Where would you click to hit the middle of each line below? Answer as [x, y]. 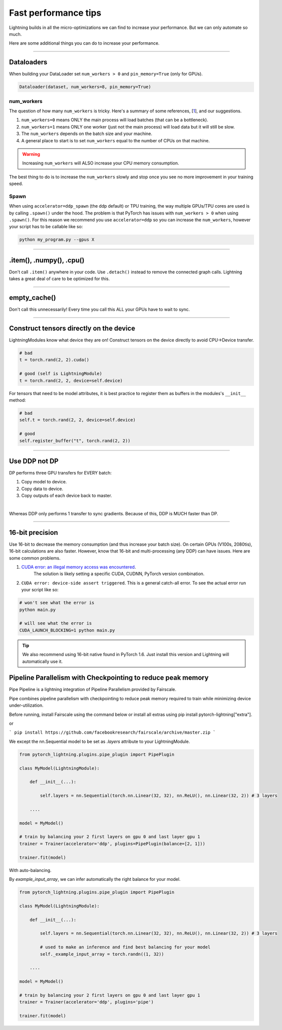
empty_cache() [33, 298]
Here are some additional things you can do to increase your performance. [84, 43]
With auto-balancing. [30, 870]
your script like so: [40, 590]
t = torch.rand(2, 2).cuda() [54, 360]
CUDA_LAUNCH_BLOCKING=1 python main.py [67, 630]
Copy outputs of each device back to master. [67, 496]
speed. [16, 184]
